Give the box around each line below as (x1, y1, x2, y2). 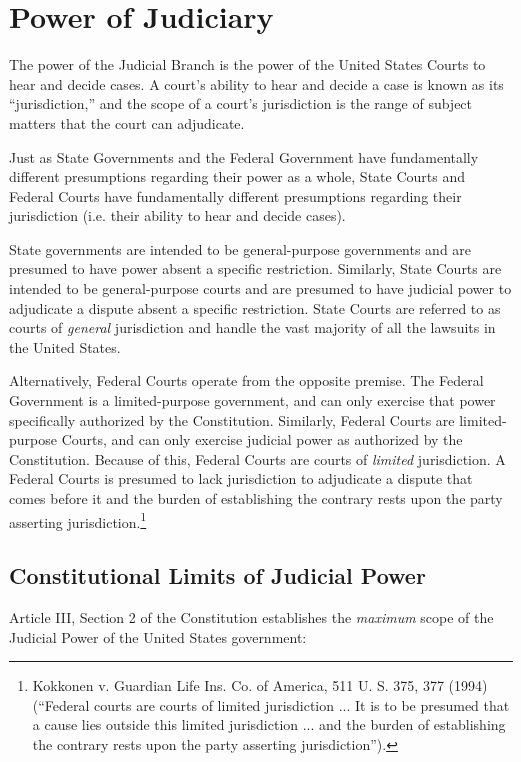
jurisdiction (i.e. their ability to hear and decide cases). (9, 205, 346, 226)
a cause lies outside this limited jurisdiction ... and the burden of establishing (32, 714, 506, 735)
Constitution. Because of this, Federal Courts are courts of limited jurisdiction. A (9, 448, 506, 469)
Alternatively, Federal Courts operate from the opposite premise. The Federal (9, 370, 484, 391)
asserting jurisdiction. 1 (9, 508, 147, 532)
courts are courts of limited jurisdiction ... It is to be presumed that (94, 694, 510, 715)
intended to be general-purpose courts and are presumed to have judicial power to (9, 278, 512, 299)
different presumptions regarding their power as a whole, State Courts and (9, 166, 465, 187)
